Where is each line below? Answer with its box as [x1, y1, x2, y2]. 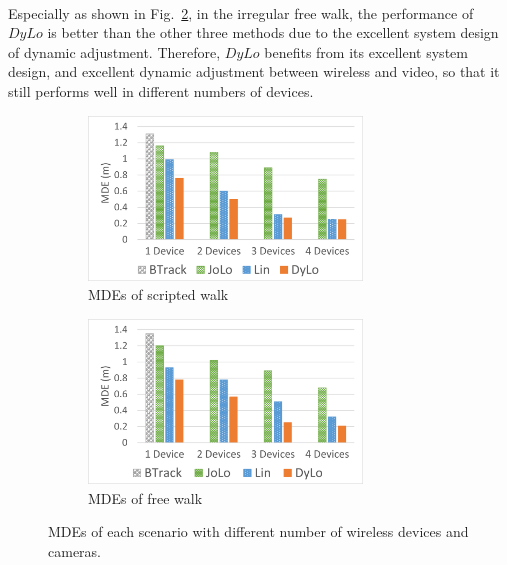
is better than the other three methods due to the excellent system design [47, 22, 499, 43]
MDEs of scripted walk [88, 284, 229, 305]
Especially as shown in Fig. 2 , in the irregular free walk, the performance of [8, 2, 474, 23]
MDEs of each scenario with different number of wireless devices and [48, 521, 469, 542]
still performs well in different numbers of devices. [8, 80, 314, 101]
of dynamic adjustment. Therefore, [8, 41, 221, 62]
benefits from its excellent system [264, 41, 468, 62]
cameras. [48, 541, 101, 562]
